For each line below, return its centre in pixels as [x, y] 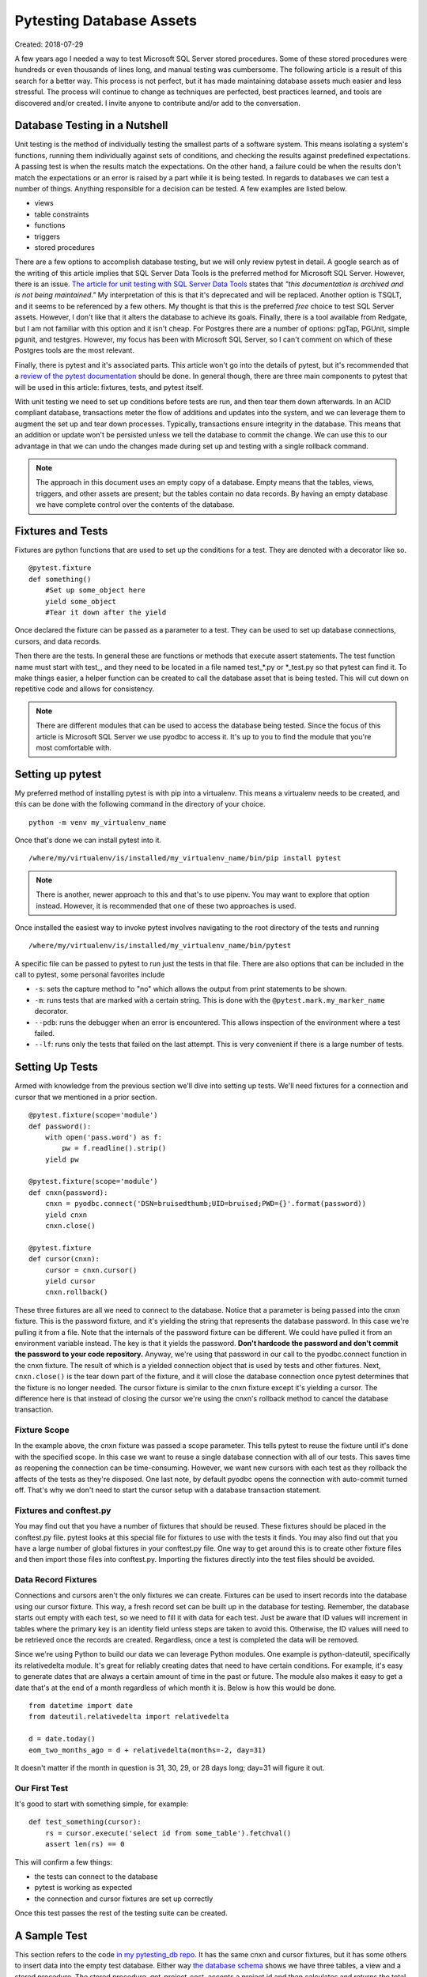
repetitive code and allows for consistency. [84, 689]
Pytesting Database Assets [106, 21]
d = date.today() [62, 1739]
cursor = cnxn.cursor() [91, 1270]
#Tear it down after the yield [106, 612]
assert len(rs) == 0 [85, 1844]
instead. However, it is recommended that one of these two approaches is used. [166, 905]
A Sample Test [51, 1935]
